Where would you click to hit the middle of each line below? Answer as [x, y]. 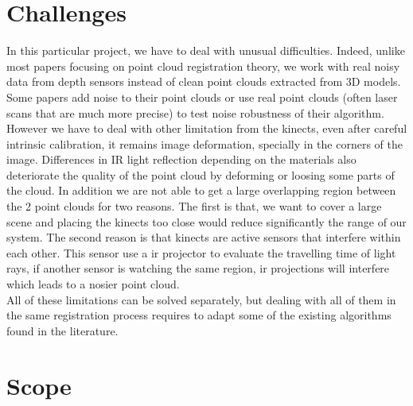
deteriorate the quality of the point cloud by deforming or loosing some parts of [201, 174]
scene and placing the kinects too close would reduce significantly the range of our [206, 221]
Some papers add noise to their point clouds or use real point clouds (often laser [202, 97]
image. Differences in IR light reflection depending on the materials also [181, 159]
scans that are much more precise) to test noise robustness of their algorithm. [195, 112]
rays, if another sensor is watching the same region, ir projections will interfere [198, 268]
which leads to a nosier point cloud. [93, 284]
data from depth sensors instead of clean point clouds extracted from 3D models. [204, 81]
